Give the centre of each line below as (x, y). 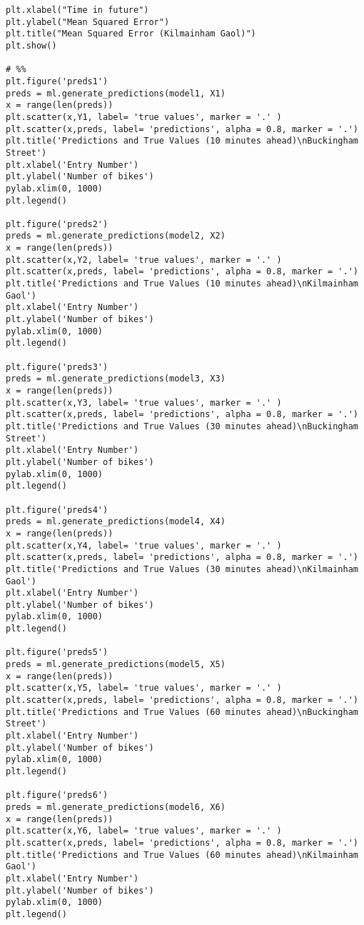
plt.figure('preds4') (57, 510)
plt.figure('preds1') (57, 81)
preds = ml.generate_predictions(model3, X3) (116, 379)
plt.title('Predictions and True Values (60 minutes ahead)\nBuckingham (182, 712)
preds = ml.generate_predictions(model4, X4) (116, 522)
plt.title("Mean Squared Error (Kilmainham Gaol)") (131, 34)
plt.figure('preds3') (57, 367)
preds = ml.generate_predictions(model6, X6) (116, 807)
